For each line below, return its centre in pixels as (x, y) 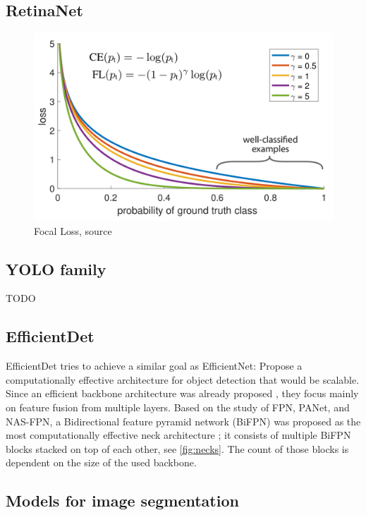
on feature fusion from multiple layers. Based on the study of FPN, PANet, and (178, 407)
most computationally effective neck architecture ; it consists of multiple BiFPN (178, 435)
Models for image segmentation (122, 501)
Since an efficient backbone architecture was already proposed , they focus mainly (182, 393)
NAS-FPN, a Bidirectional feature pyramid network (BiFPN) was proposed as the (183, 421)
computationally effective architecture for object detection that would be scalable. (183, 379)
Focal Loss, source (73, 230)
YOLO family (56, 268)
